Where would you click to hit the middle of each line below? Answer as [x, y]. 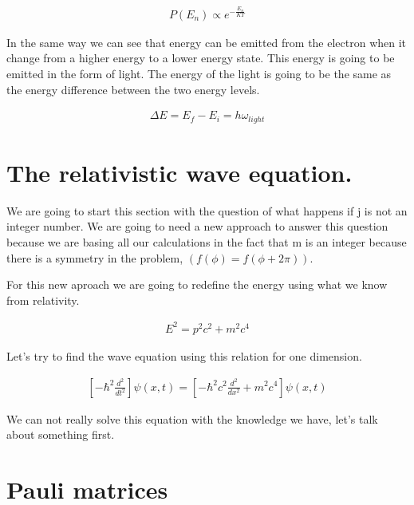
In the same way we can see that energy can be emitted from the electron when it [207, 42]
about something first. [61, 434]
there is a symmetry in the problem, [95, 257]
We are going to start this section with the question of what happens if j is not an [207, 210]
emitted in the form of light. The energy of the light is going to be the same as [199, 74]
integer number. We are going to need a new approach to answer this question [197, 226]
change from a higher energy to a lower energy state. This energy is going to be [201, 58]
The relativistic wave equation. [179, 172]
